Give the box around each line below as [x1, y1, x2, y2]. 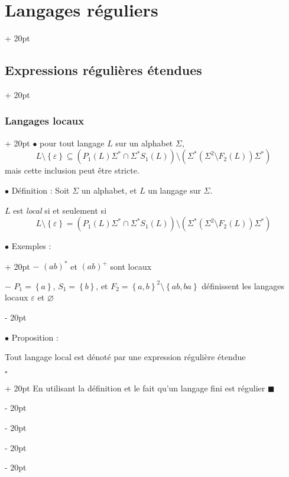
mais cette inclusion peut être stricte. [5, 164, 139, 177]
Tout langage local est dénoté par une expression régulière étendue [5, 351, 246, 363]
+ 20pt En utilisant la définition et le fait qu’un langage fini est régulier [5, 381, 265, 394]
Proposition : [11, 331, 59, 343]
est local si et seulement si [13, 204, 107, 216]
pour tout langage [40, 136, 105, 149]
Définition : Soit [11, 184, 70, 196]
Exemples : [11, 240, 51, 252]
